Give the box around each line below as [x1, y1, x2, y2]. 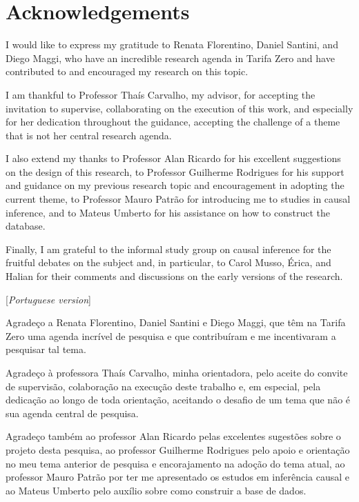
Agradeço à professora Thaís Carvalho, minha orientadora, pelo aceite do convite [6, 365, 348, 379]
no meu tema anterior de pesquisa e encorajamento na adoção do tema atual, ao [6, 456, 345, 470]
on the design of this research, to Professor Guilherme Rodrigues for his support [6, 164, 345, 179]
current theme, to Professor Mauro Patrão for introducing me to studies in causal [6, 192, 351, 206]
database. [6, 219, 46, 233]
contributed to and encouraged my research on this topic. [6, 64, 249, 79]
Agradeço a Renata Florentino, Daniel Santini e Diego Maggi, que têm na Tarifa [6, 315, 346, 330]
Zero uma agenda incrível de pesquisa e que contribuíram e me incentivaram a [6, 328, 336, 343]
